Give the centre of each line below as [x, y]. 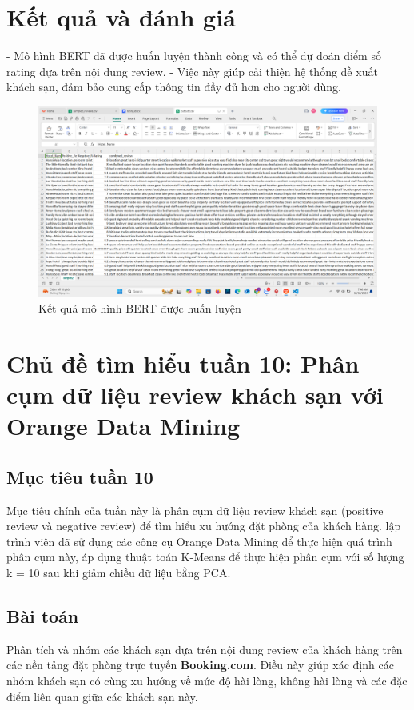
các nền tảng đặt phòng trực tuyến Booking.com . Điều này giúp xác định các [200, 665]
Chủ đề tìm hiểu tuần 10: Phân [183, 363]
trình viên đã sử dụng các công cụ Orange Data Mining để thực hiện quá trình [199, 541]
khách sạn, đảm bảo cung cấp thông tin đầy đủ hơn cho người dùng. [174, 87]
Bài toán [43, 615]
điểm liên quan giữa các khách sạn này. [102, 696]
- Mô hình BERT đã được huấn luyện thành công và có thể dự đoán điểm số [194, 56]
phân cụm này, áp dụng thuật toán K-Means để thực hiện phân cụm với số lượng [205, 557]
